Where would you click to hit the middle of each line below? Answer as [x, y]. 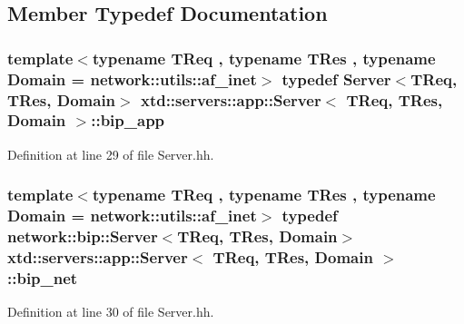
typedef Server [336, 79]
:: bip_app [128, 120]
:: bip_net [43, 277]
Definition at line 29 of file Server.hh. [111, 154]
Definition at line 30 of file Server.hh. [111, 312]
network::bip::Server [83, 236]
